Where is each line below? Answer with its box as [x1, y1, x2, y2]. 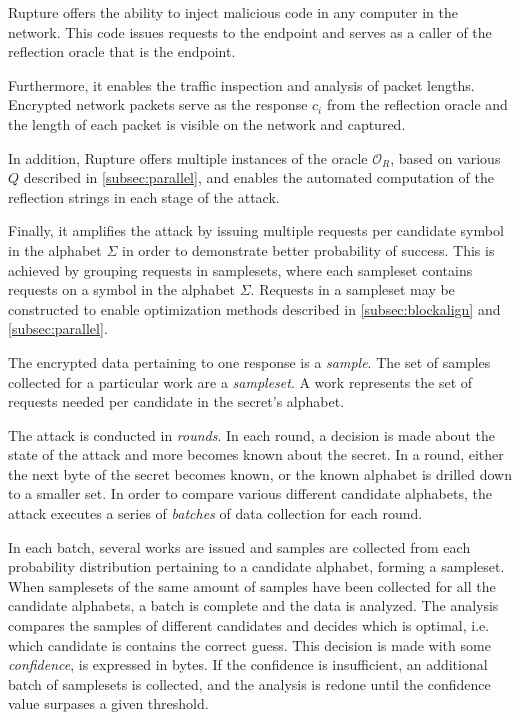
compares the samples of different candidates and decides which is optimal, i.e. [8, 615, 490, 636]
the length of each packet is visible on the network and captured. [8, 113, 406, 134]
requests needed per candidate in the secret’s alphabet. [8, 391, 345, 412]
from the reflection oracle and [326, 94, 508, 115]
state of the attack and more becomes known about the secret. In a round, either [8, 444, 504, 465]
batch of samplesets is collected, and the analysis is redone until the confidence [8, 673, 491, 694]
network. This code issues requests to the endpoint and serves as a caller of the [8, 21, 492, 42]
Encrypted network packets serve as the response [8, 94, 308, 115]
